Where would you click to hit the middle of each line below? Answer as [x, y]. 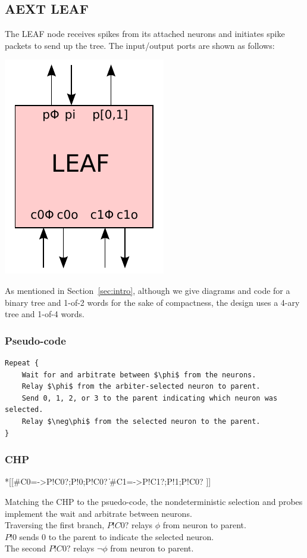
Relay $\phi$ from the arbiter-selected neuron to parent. [141, 387]
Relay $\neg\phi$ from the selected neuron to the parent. [141, 421]
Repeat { [22, 363]
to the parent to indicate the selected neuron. [131, 536]
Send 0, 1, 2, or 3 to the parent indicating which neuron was [150, 398]
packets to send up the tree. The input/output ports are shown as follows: [140, 45]
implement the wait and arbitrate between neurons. [98, 513]
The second [26, 548]
